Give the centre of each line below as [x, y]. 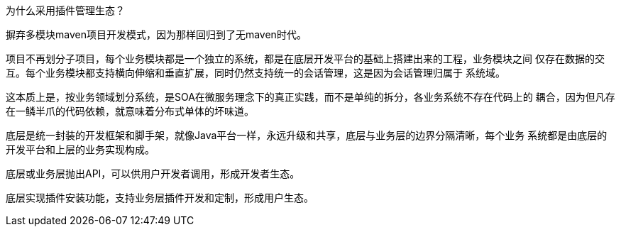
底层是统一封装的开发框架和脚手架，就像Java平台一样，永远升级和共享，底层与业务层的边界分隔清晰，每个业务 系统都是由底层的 [307, 135]
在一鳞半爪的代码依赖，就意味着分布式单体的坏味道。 [130, 111]
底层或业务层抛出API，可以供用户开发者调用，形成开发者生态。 [153, 173]
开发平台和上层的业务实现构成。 [80, 149]
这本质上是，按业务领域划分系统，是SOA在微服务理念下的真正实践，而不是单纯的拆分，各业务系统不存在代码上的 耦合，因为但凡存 [310, 97]
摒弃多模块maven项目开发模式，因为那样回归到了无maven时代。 [156, 34]
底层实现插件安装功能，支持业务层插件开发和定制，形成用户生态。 [160, 198]
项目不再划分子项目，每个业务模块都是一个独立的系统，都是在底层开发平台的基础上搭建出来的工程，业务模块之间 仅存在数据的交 [305, 59]
